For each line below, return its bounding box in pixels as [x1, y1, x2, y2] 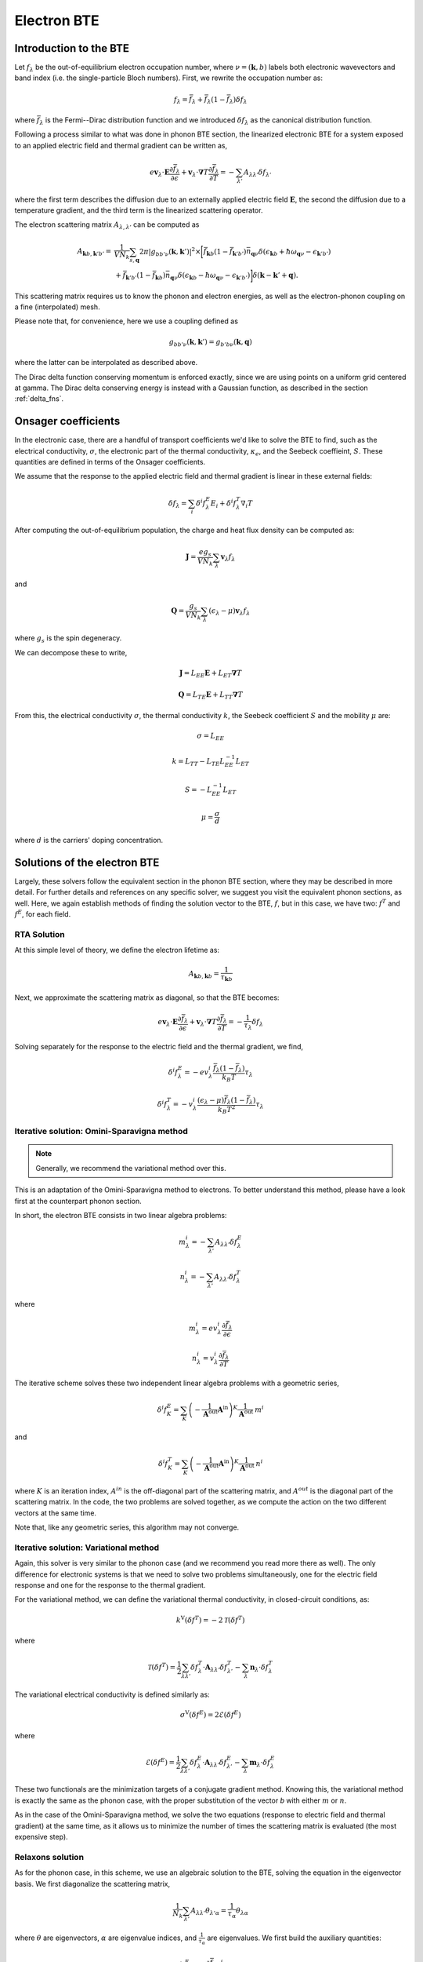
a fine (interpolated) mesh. [14, 302, 101, 312]
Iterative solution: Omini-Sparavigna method [14, 1126, 188, 1137]
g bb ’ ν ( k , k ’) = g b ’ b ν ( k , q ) [168, 337, 252, 348]
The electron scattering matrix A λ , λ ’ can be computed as [14, 220, 200, 232]
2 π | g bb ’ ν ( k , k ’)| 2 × [139, 246, 201, 258]
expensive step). [14, 1832, 68, 1841]
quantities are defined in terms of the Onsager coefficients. [14, 458, 206, 466]
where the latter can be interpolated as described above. [14, 358, 198, 367]
